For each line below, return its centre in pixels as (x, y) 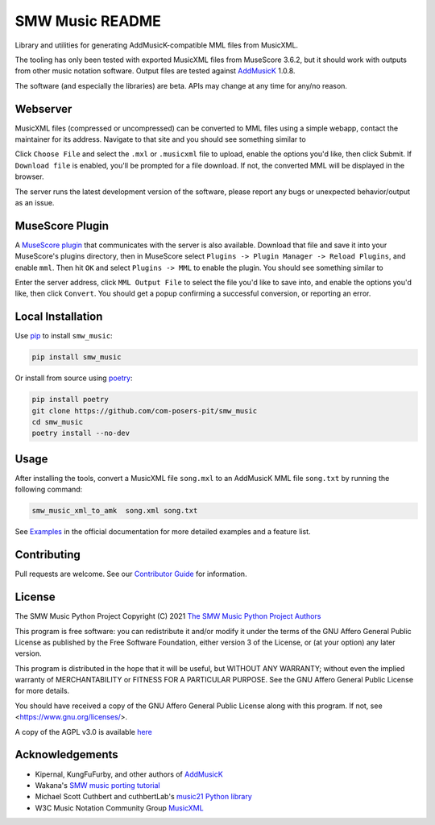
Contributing (48, 555)
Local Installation (59, 317)
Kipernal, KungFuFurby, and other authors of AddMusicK (129, 774)
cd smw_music (58, 422)
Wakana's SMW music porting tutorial (97, 785)
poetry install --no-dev (81, 433)
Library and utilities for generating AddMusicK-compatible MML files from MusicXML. (156, 45)
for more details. (42, 691)
